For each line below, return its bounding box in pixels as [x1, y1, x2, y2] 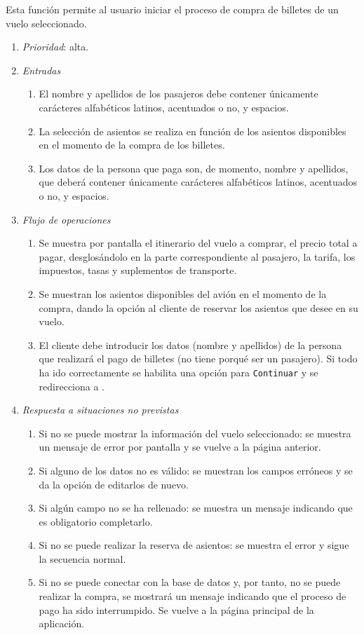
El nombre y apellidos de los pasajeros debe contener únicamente [39, 86, 318, 101]
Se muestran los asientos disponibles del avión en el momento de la [39, 286, 327, 301]
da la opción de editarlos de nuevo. [39, 477, 189, 491]
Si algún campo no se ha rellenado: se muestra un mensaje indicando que [39, 500, 353, 515]
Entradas [22, 62, 61, 77]
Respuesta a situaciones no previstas [22, 402, 179, 417]
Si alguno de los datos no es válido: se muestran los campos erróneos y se [39, 463, 353, 477]
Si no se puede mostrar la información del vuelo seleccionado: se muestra [39, 425, 351, 440]
